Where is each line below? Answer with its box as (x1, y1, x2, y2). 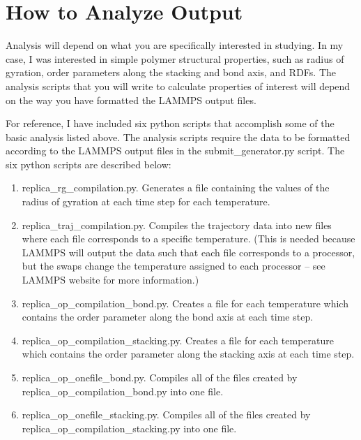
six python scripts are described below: (6, 156, 171, 171)
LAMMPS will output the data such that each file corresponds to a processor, (22, 244, 355, 259)
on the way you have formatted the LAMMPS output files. (6, 92, 256, 107)
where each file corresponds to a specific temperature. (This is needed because (22, 231, 355, 246)
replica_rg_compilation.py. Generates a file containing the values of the (22, 180, 330, 195)
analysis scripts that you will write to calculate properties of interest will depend (6, 78, 351, 93)
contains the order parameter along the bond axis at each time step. (22, 309, 314, 324)
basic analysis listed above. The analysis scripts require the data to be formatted (6, 129, 351, 144)
